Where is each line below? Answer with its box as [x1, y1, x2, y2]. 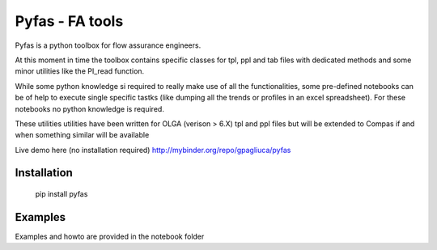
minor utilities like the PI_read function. [15, 66, 145, 76]
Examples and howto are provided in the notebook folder [15, 231, 205, 241]
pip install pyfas [35, 189, 88, 199]
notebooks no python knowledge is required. [15, 104, 165, 113]
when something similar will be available [15, 130, 150, 140]
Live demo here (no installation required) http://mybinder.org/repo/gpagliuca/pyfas [15, 145, 291, 155]
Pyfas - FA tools [15, 12, 124, 30]
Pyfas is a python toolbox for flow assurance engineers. [15, 40, 202, 50]
